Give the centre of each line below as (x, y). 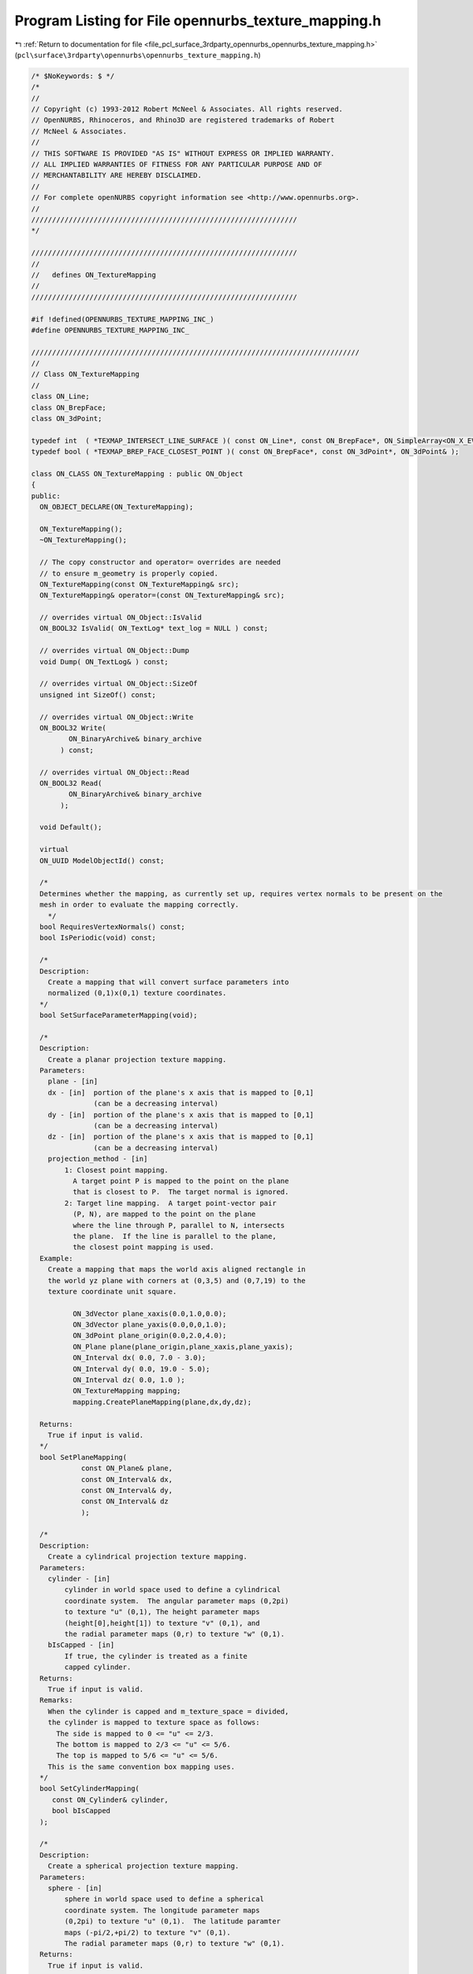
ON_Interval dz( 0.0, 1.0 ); (128, 1380)
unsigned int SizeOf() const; (98, 694)
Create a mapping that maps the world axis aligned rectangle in (177, 1270)
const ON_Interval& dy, (127, 1490)
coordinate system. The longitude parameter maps (162, 1910)
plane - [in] (73, 1081)
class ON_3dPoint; (67, 419)
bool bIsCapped (81, 1811)
